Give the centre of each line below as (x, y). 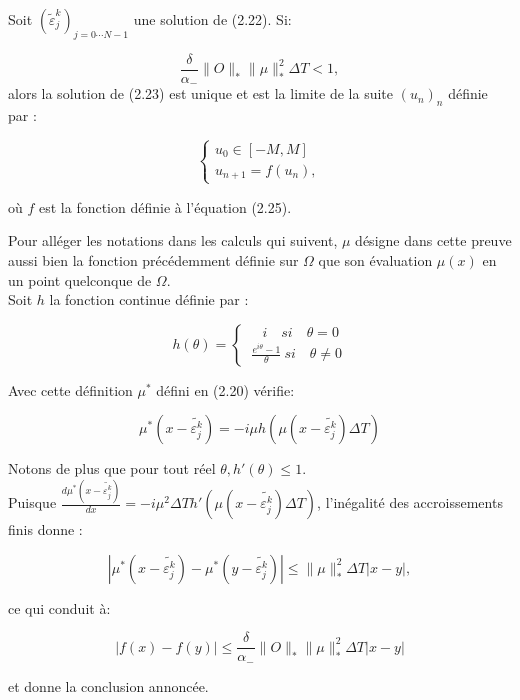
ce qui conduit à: (59, 607)
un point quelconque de (80, 279)
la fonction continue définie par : (149, 299)
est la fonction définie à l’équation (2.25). (165, 206)
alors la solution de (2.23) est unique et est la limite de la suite (200, 93)
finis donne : (45, 529)
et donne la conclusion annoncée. (108, 685)
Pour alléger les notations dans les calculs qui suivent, (173, 240)
